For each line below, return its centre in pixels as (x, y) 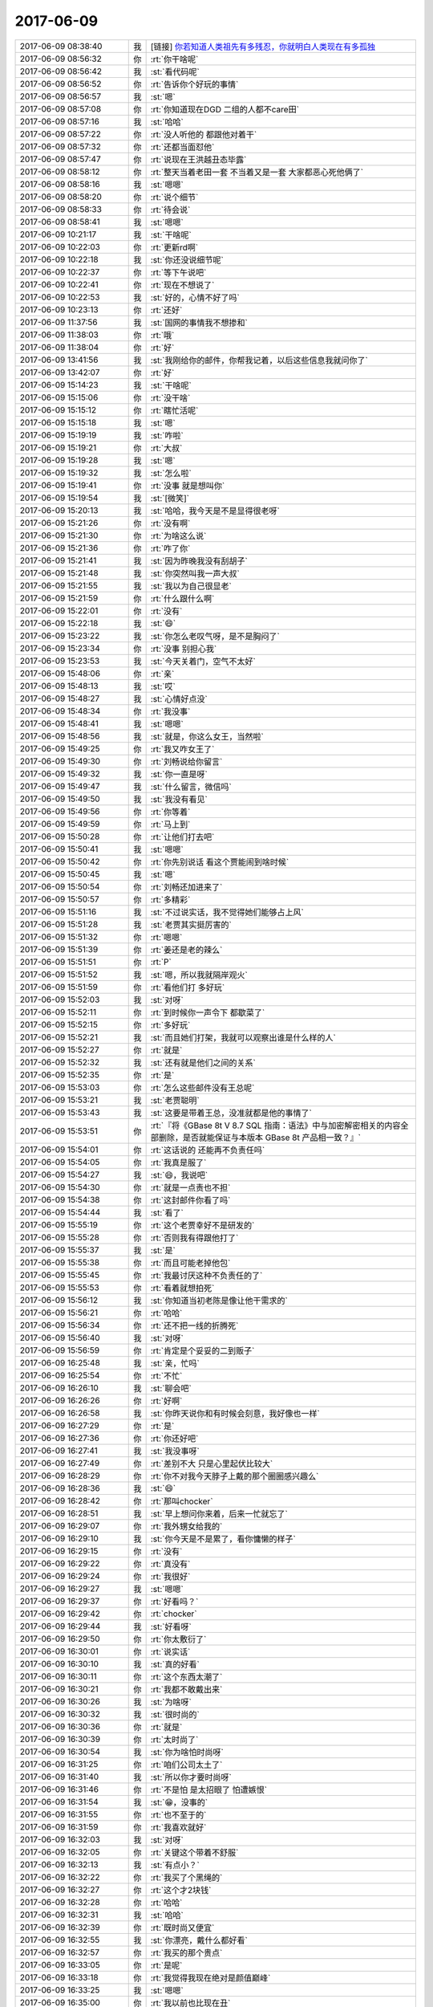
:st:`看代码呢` (175, 71)
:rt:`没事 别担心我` (184, 649)
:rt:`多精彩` (170, 899)
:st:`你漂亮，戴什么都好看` (199, 1940)
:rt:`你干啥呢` (174, 59)
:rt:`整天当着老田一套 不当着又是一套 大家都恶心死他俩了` (257, 172)
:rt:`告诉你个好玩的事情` (194, 84)
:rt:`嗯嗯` (166, 937)
